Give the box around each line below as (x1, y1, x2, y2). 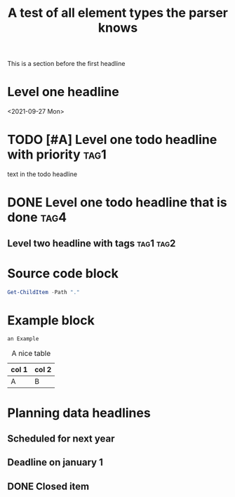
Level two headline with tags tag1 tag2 (7, 237, 176, 249)
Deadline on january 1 (7, 456, 103, 468)
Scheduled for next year (7, 432, 115, 444)
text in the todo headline (7, 170, 78, 178)
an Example (7, 336, 39, 343)
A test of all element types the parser (7, 5, 229, 21)
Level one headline (7, 84, 119, 100)
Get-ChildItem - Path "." (7, 289, 80, 296)
